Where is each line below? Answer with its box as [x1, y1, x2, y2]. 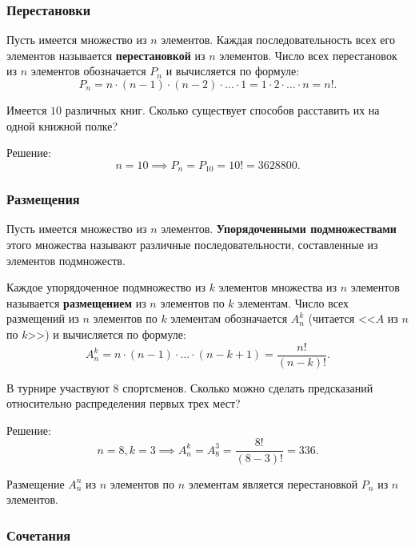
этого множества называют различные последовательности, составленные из [6, 236, 378, 253]
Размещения [6, 189, 80, 209]
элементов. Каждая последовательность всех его [161, 31, 395, 48]
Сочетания [6, 525, 71, 545]
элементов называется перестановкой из [6, 46, 206, 63]
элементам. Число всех [237, 294, 349, 311]
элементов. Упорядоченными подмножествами [161, 220, 397, 237]
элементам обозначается [170, 310, 288, 327]
